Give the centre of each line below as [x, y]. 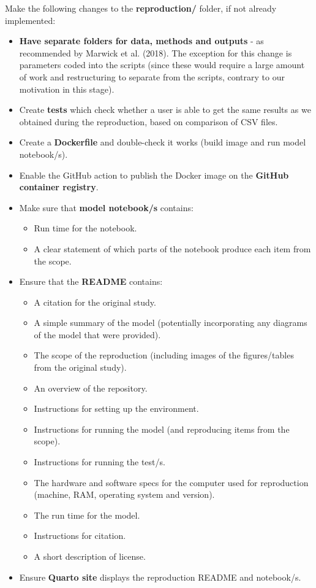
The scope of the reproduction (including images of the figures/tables [164, 355]
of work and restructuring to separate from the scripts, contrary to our [152, 76]
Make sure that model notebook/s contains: [106, 207]
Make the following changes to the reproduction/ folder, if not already [141, 8]
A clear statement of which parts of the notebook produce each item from [172, 248]
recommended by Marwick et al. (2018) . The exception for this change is [156, 52]
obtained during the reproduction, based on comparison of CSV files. [149, 121]
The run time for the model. [87, 515]
